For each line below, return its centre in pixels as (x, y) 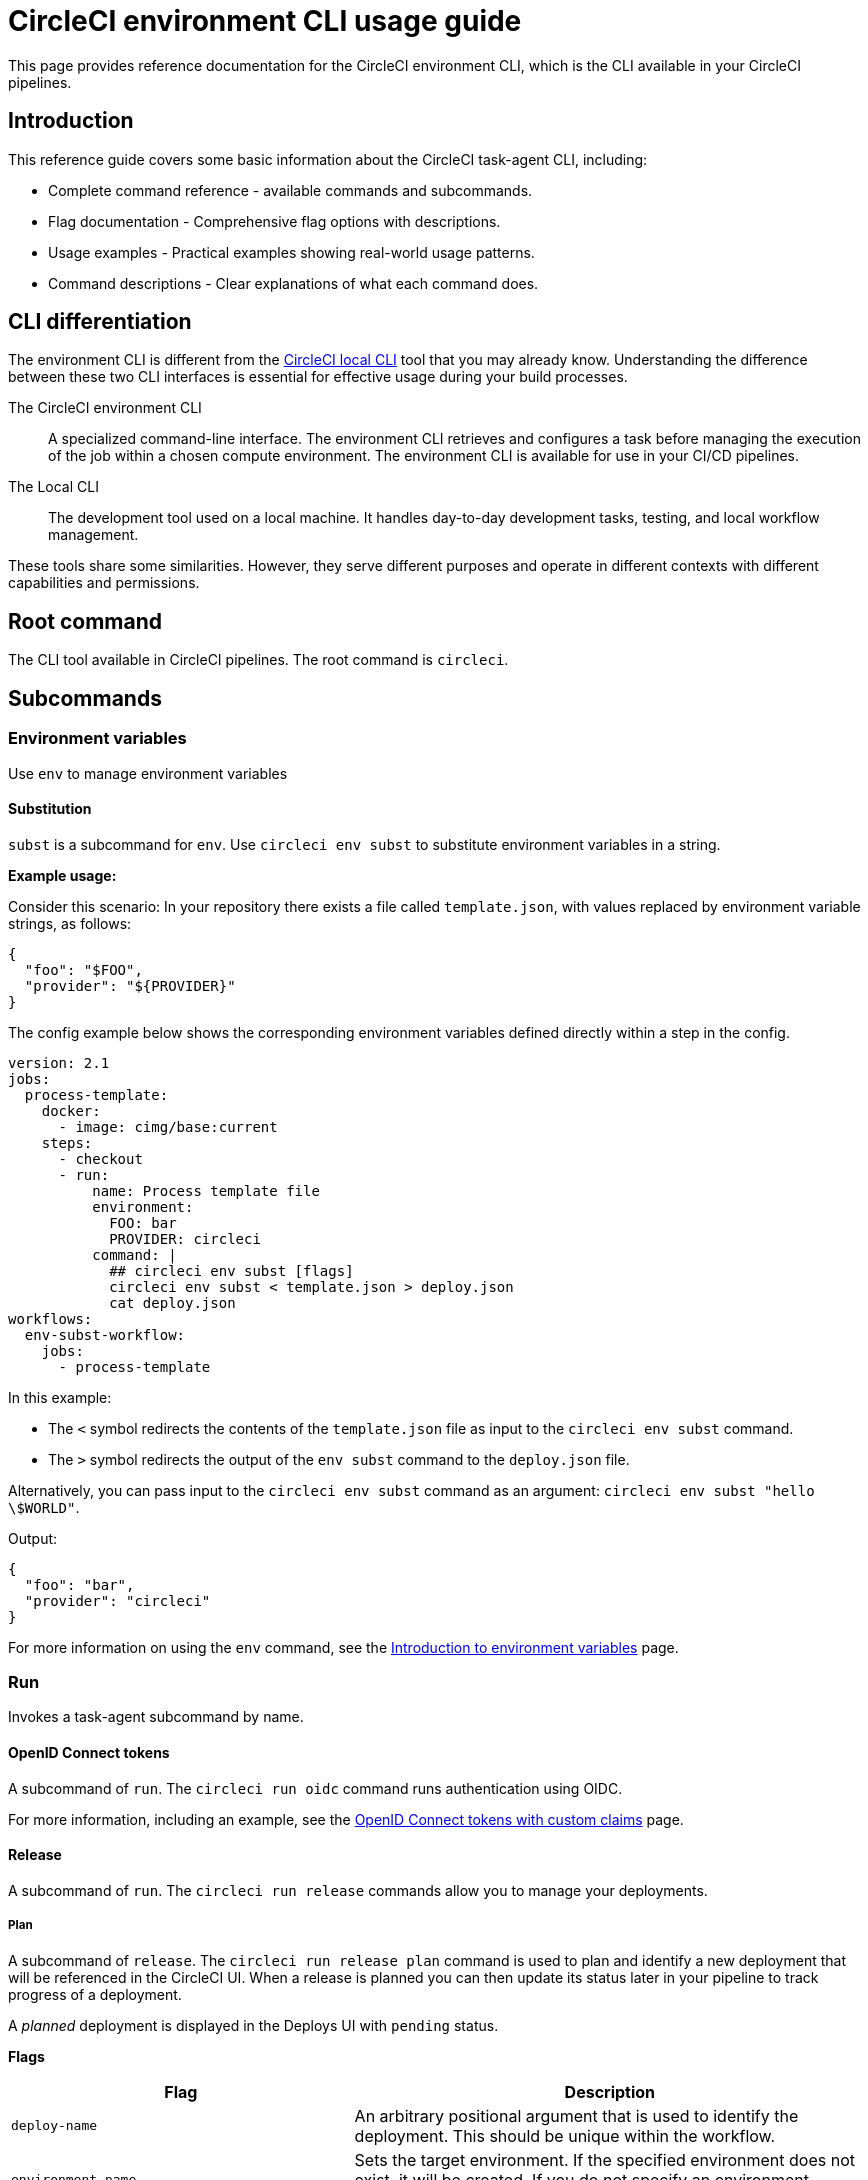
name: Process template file (206, 1190)
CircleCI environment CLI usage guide (265, 21)
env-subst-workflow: (105, 1334)
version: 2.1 (59, 1062)
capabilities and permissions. (104, 583)
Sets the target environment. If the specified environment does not (604, 2159)
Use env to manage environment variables (148, 773)
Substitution (50, 809)
